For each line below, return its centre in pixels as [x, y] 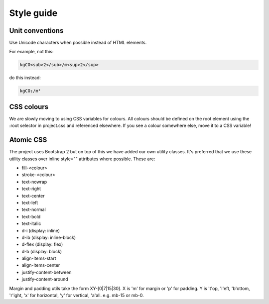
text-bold [31, 216]
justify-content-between [47, 272]
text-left [30, 203]
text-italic [31, 223]
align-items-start [39, 258]
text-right [31, 189]
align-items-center [41, 265]
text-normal [34, 209]
